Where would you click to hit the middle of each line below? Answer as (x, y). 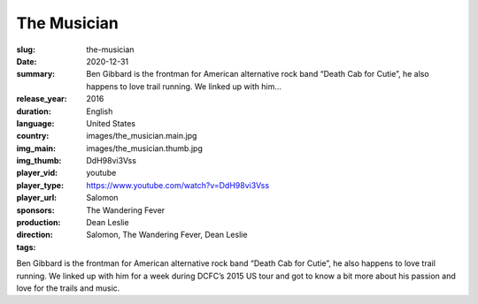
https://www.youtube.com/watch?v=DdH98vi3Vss (178, 185)
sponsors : (35, 210)
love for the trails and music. (68, 288)
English (100, 111)
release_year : (42, 99)
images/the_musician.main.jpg (142, 136)
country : (33, 136)
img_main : (36, 148)
